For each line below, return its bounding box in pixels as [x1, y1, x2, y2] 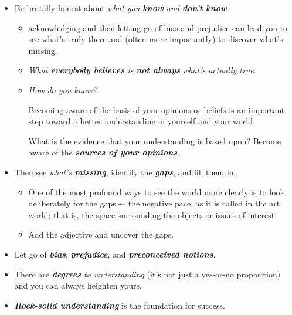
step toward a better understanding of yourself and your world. [28, 115, 255, 127]
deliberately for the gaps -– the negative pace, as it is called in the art [28, 197, 280, 209]
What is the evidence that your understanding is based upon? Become [28, 134, 281, 147]
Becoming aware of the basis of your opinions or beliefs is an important [28, 103, 285, 116]
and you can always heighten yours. [14, 279, 142, 292]
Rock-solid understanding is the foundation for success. [14, 299, 225, 311]
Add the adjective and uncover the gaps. [28, 228, 174, 241]
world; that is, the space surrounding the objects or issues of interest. [28, 208, 277, 221]
